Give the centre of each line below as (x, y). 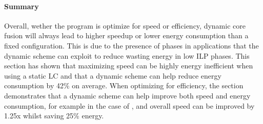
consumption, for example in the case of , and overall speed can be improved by (129, 105)
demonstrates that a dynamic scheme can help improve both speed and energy (127, 95)
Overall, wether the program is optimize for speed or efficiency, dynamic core (125, 25)
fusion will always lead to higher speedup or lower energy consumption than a (126, 35)
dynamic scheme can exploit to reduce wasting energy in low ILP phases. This (127, 55)
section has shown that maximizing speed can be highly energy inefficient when (129, 66)
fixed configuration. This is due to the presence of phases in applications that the (131, 45)
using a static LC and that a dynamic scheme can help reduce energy (113, 75)
